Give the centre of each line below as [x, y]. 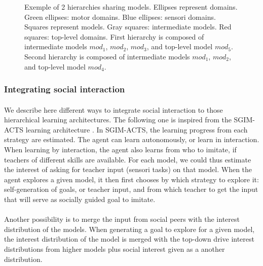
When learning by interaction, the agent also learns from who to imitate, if [120, 149]
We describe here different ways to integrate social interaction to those [114, 109]
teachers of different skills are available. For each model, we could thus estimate [128, 159]
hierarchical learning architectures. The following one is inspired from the [118, 120]
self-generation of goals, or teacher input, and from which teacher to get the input [131, 189]
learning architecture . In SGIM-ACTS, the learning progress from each [137, 129]
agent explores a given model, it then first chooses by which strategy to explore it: [131, 179]
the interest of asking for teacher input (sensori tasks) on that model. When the [128, 169]
